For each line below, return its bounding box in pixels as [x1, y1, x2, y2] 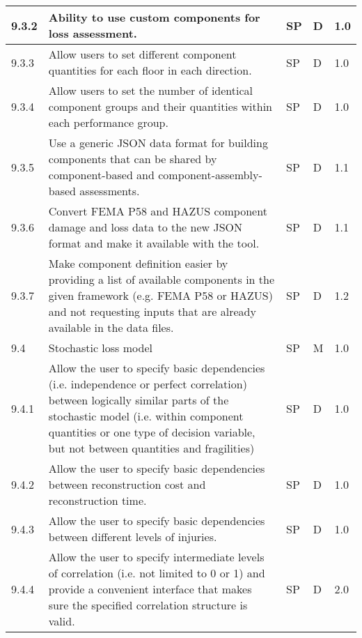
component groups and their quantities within [48, 98, 273, 114]
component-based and [48, 167, 155, 183]
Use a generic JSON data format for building [48, 135, 268, 151]
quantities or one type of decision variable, [48, 424, 255, 440]
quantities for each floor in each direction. [48, 62, 252, 78]
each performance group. [48, 114, 168, 130]
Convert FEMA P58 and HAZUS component [48, 203, 267, 219]
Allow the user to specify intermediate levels [48, 549, 265, 565]
